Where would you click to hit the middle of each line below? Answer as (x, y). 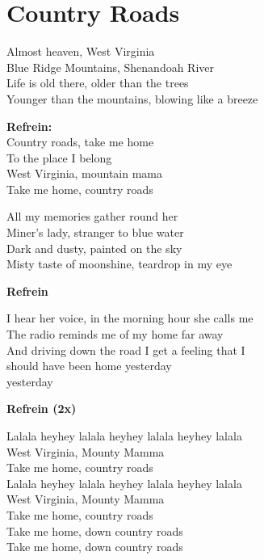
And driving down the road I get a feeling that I (126, 349)
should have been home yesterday (89, 366)
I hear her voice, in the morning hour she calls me (130, 318)
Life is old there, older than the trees (98, 83)
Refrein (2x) (42, 408)
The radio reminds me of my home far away (115, 334)
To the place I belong (59, 157)
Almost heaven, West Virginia (81, 51)
